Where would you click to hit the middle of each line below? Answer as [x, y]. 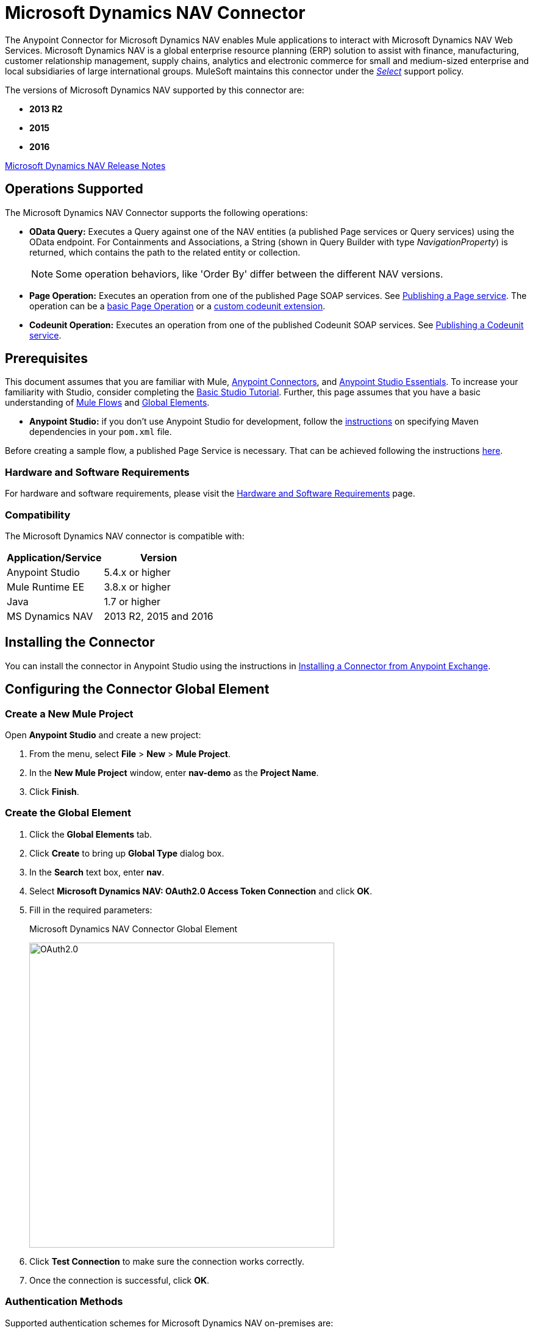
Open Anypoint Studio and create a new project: [103, 735]
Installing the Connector [80, 642]
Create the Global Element [68, 813]
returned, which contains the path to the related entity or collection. [165, 252]
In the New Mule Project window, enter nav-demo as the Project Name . [174, 773]
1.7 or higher [132, 601]
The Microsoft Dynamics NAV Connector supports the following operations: [156, 212]
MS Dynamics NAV [50, 616]
